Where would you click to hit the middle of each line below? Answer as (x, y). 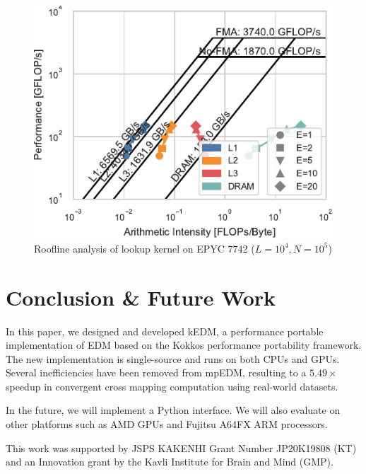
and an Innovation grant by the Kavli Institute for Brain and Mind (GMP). (170, 462)
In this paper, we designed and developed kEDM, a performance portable (165, 331)
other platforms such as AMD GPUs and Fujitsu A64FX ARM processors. (167, 424)
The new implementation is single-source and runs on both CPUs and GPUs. (173, 358)
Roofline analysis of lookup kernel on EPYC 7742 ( (144, 248)
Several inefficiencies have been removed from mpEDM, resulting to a (156, 372)
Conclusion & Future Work (141, 297)
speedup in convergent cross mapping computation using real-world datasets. (172, 386)
